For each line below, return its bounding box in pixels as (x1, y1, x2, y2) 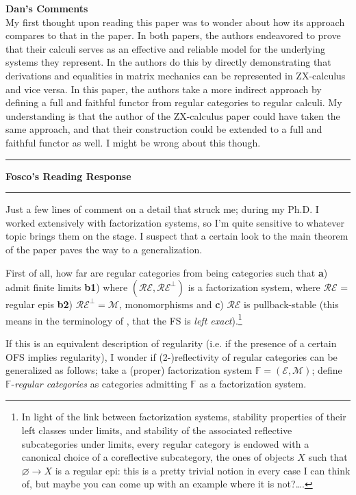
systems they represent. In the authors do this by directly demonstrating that (5, 55, 331, 69)
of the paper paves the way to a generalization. (5, 242, 203, 256)
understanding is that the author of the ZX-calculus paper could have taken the (5, 108, 340, 123)
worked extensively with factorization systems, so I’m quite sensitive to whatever (5, 215, 344, 229)
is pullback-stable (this (244, 297, 339, 312)
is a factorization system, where (188, 280, 320, 294)
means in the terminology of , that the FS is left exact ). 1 (5, 311, 242, 327)
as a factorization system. (199, 376, 307, 390)
